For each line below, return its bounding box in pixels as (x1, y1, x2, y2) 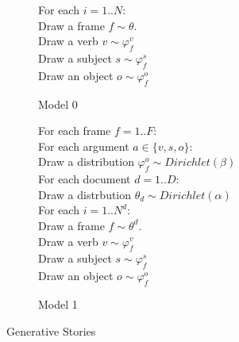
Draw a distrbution (38, 186, 132, 202)
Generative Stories (6, 322, 96, 339)
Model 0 (38, 95, 78, 112)
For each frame (38, 122, 111, 139)
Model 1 (38, 295, 78, 312)
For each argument (38, 137, 129, 154)
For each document (38, 171, 131, 187)
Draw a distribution (38, 153, 134, 170)
